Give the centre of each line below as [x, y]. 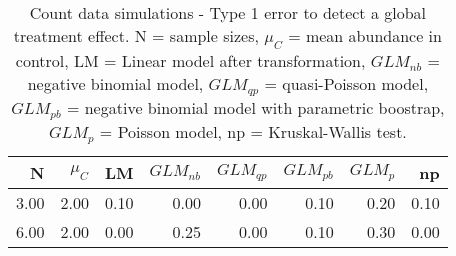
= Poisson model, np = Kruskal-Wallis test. [253, 132]
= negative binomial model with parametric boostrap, [255, 108]
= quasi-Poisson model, [346, 84]
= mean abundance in [365, 35]
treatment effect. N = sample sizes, [136, 35]
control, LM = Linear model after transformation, [190, 61]
